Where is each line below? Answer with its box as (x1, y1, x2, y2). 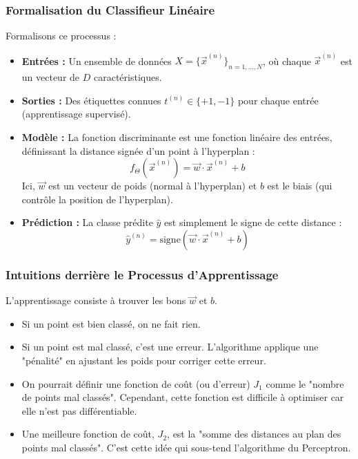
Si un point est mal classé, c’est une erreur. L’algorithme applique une (21, 339, 319, 354)
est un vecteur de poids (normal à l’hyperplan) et (48, 178, 257, 193)
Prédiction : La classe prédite (21, 215, 153, 230)
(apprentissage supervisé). (21, 106, 131, 121)
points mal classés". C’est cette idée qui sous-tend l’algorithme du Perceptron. (21, 440, 351, 454)
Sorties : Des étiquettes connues (21, 93, 161, 107)
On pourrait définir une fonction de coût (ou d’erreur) (21, 376, 250, 391)
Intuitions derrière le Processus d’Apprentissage (6, 265, 279, 283)
